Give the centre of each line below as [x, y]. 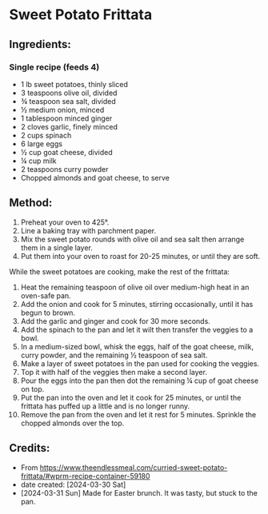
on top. [32, 388]
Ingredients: [40, 44]
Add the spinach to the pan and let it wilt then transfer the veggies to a [137, 329]
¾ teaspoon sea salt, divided [68, 101]
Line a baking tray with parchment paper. [88, 230]
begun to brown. [48, 313]
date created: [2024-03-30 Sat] [73, 484]
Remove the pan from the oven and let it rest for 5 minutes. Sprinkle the [138, 414]
